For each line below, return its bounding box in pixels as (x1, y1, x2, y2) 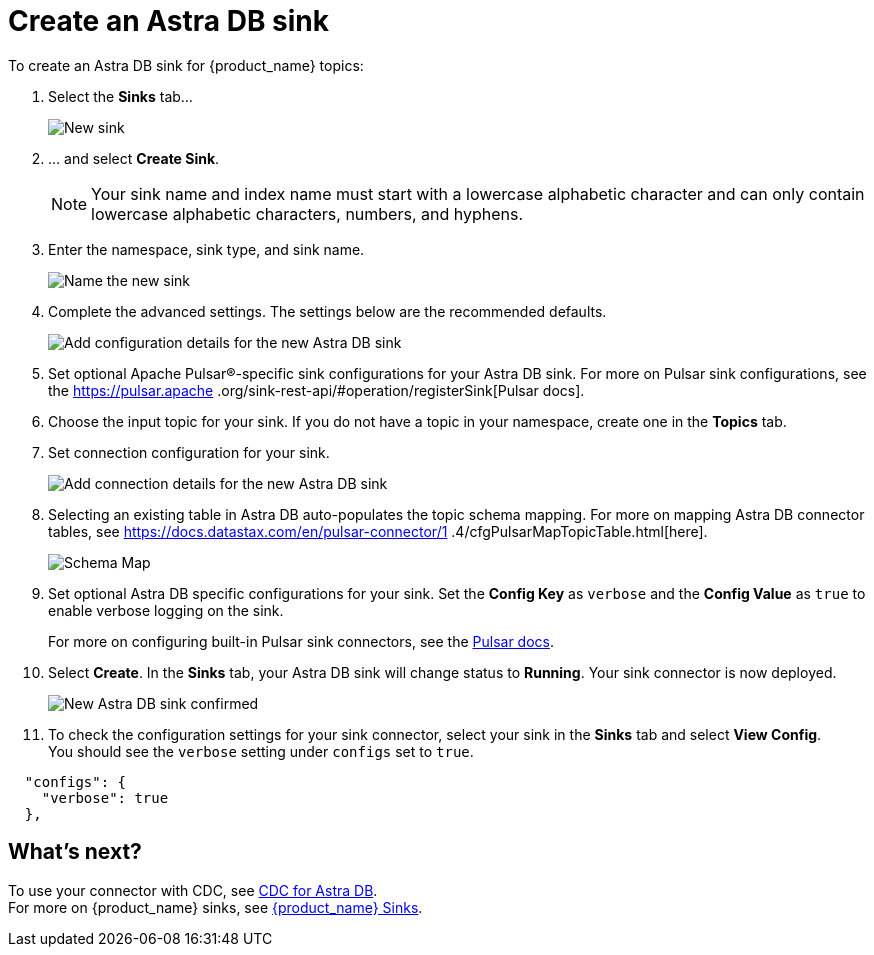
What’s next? (8, 839, 142, 865)
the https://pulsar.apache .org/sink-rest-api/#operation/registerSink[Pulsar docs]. (48, 381, 585, 399)
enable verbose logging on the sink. (48, 601, 284, 619)
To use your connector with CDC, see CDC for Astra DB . (8, 881, 378, 899)
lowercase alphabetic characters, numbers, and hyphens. (91, 203, 524, 224)
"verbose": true (41, 789, 169, 806)
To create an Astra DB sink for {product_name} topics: (8, 56, 364, 74)
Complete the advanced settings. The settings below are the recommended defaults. (48, 302, 607, 320)
